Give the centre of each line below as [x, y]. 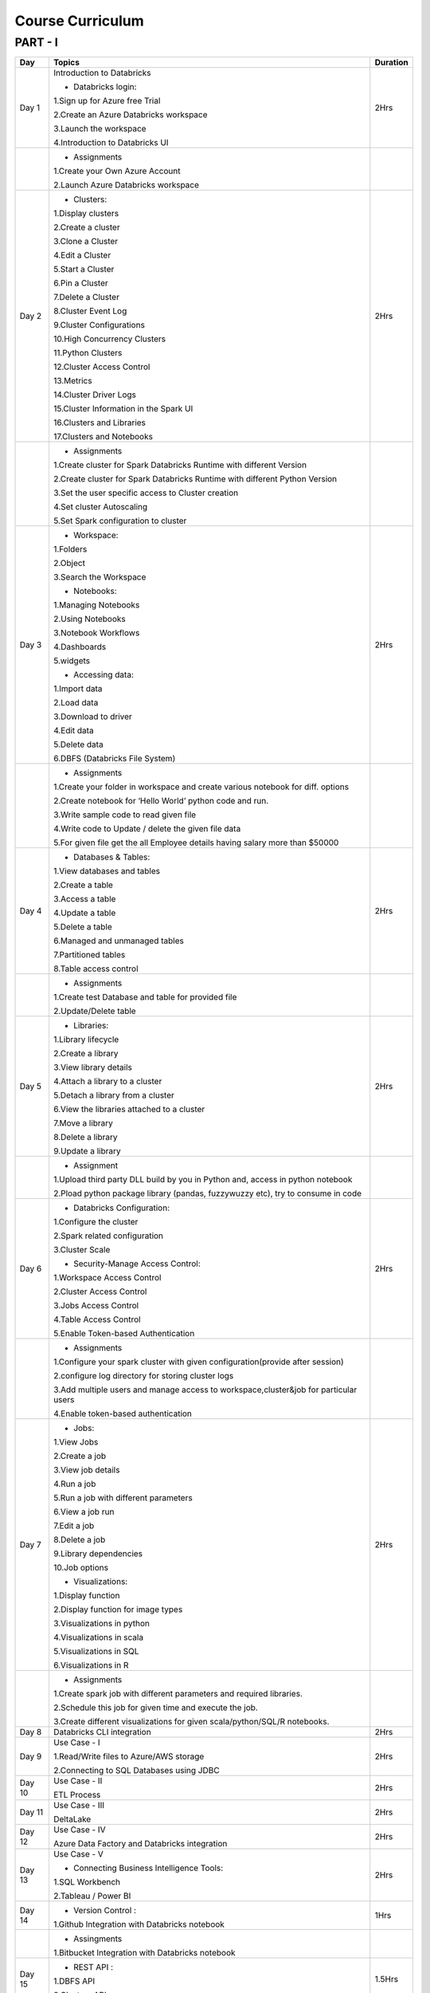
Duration [392, 62]
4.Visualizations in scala [98, 1637]
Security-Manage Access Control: [137, 1264]
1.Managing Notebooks [96, 605]
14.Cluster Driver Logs [95, 395]
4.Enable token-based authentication [123, 1413]
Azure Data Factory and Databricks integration [140, 1844]
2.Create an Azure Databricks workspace [130, 115]
